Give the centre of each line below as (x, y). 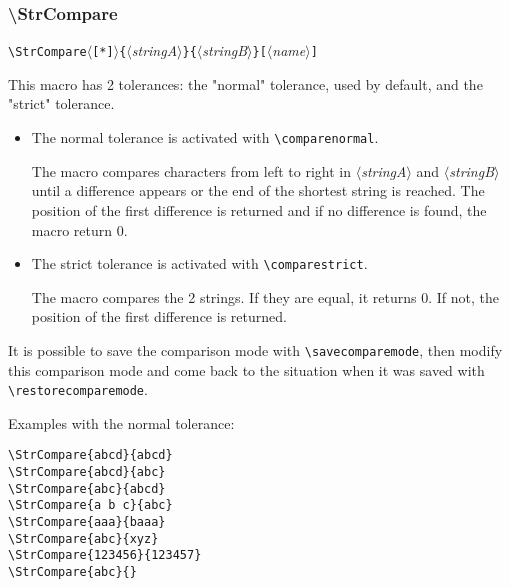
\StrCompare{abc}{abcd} (87, 488)
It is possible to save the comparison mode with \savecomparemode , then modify (255, 349)
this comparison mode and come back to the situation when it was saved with (246, 369)
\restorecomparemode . (78, 389)
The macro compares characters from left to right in (191, 170)
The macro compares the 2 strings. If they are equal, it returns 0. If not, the (265, 296)
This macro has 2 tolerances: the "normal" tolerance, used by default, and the (245, 83)
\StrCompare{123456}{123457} (105, 555)
